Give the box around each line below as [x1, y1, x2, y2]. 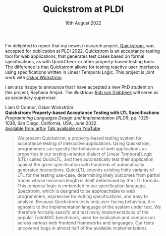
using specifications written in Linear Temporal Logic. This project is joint [5, 69, 155, 75]
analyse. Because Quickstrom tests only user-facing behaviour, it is [17, 198, 155, 205]
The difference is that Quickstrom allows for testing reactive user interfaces [5, 64, 160, 70]
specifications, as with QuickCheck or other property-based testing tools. [5, 58, 155, 64]
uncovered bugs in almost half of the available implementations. [17, 225, 148, 231]
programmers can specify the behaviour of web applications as [17, 145, 147, 151]
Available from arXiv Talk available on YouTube [5, 125, 101, 131]
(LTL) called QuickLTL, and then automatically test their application [17, 156, 154, 162]
